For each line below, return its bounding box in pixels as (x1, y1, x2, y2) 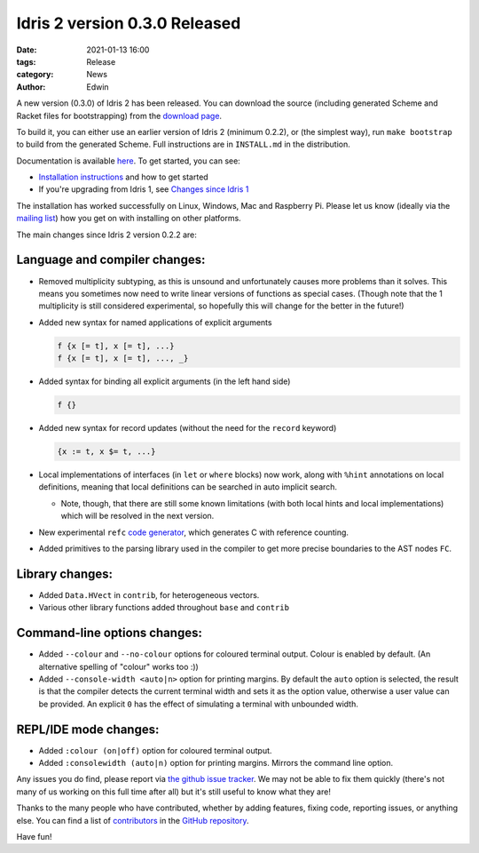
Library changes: (16, 566, 114, 581)
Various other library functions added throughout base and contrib (38, 602, 290, 613)
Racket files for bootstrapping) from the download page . (16, 110, 222, 121)
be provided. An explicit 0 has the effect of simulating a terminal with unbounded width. (38, 698, 358, 709)
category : (16, 69, 54, 80)
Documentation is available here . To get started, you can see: (16, 155, 241, 166)
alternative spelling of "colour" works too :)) (38, 661, 199, 672)
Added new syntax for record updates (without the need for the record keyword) (38, 423, 337, 434)
